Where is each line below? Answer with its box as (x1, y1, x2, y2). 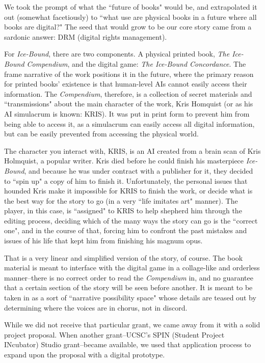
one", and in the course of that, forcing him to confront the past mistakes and (4, 225, 247, 236)
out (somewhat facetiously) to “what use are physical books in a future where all (4, 11, 257, 22)
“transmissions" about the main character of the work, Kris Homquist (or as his (4, 98, 253, 109)
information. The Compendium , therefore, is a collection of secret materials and (4, 88, 252, 99)
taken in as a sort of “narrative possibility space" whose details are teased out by (4, 292, 256, 303)
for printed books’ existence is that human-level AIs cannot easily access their (4, 78, 247, 89)
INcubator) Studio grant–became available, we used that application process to (4, 339, 251, 350)
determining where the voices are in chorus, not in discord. (4, 302, 188, 313)
